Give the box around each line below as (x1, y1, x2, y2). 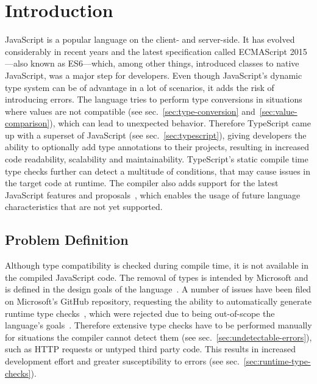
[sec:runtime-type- (243, 354, 311, 367)
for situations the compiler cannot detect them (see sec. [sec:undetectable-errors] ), (5, 330, 312, 343)
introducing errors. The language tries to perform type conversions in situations (5, 93, 302, 106)
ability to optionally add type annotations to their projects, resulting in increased (5, 140, 310, 153)
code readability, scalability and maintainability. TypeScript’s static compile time (5, 153, 308, 165)
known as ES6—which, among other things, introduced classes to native (30, 57, 299, 70)
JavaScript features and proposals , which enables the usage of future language (5, 188, 301, 201)
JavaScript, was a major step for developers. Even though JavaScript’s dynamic (5, 68, 302, 81)
